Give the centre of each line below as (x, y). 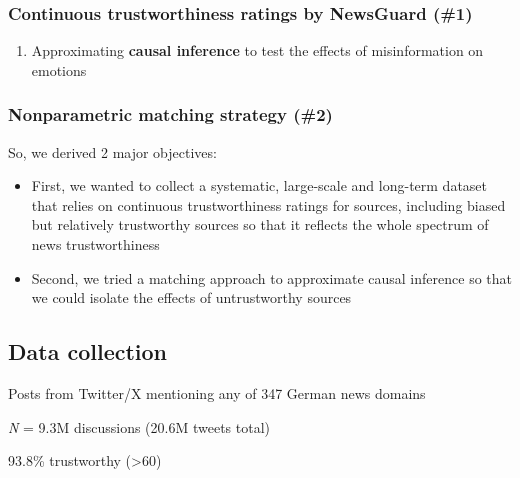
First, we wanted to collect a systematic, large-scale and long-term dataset (259, 185)
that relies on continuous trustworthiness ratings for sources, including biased (268, 204)
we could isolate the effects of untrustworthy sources (191, 297)
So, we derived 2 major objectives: (112, 151)
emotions (59, 69)
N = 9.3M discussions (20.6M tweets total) (139, 426)
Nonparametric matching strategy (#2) (170, 114)
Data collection (88, 351)
